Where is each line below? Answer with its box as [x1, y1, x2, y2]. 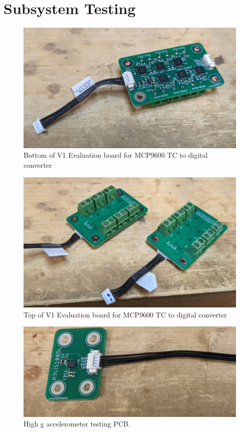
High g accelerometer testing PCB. [24, 418, 130, 429]
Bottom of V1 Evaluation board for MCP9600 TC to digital [24, 150, 208, 160]
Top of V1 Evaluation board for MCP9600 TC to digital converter [24, 309, 227, 319]
